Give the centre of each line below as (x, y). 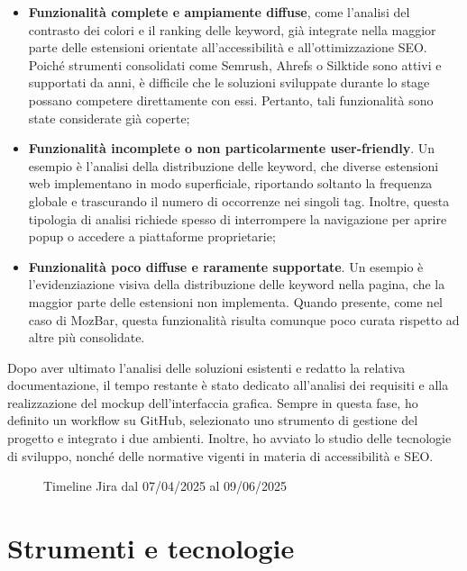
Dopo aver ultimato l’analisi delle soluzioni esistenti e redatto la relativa (206, 367)
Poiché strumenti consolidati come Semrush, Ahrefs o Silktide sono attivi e (235, 64)
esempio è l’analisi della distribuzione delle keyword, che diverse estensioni (233, 165)
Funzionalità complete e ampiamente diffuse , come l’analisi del (219, 12)
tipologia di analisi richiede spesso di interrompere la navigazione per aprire (238, 218)
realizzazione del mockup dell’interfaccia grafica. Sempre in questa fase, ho (213, 402)
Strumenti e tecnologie (151, 548)
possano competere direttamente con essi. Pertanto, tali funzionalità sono (231, 100)
